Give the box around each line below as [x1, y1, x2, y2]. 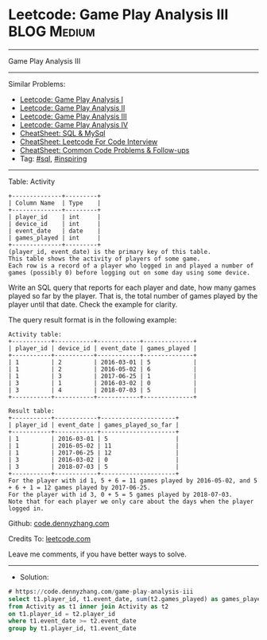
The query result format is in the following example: [8, 314, 177, 324]
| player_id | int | [8, 213, 102, 220]
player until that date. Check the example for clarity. [8, 299, 178, 309]
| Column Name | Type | [8, 199, 102, 207]
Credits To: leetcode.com [8, 533, 91, 543]
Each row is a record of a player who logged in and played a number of [8, 261, 254, 270]
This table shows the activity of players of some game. [8, 255, 201, 263]
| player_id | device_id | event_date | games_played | [8, 344, 197, 352]
